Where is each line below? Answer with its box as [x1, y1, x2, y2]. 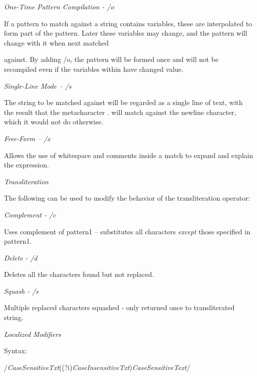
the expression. [4, 160, 49, 170]
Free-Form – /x [4, 133, 50, 143]
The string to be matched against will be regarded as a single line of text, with [4, 97, 243, 107]
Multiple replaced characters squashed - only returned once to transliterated [4, 302, 235, 313]
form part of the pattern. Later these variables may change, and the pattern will [4, 28, 248, 38]
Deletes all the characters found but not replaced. [4, 269, 154, 279]
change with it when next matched [4, 37, 109, 48]
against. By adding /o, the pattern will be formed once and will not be [4, 54, 218, 64]
